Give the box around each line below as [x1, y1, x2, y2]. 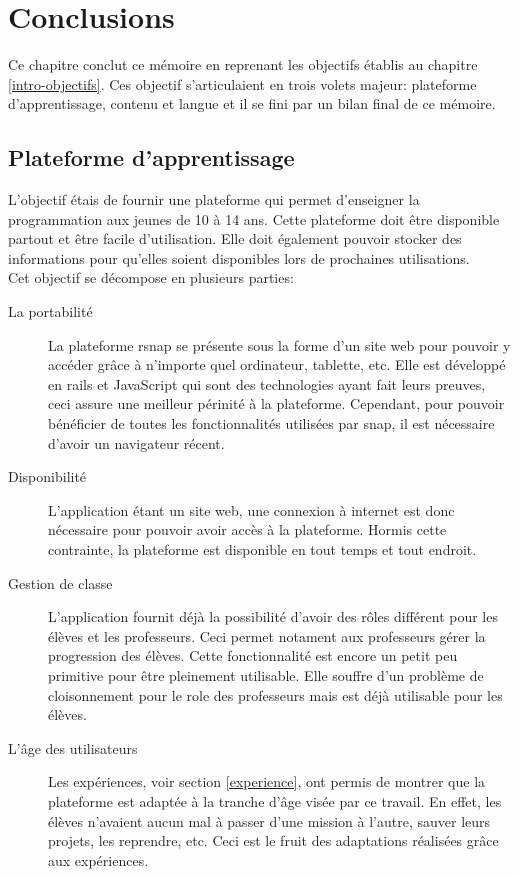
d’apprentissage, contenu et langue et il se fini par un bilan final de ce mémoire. [8, 93, 496, 114]
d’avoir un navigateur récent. [48, 432, 225, 453]
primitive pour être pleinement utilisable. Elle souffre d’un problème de [48, 664, 484, 685]
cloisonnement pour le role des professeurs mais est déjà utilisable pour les [48, 684, 503, 705]
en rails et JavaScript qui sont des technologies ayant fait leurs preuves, [48, 373, 486, 394]
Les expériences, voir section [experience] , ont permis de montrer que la [48, 771, 486, 792]
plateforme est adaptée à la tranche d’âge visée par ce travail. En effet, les [48, 790, 502, 811]
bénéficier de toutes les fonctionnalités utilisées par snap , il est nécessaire [48, 413, 495, 434]
